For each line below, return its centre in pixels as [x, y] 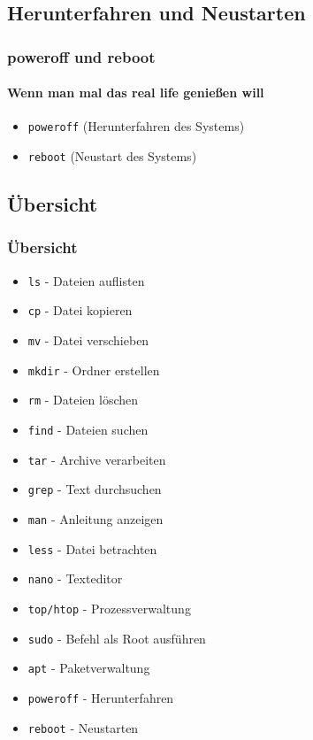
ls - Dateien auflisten [86, 280]
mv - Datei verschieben [88, 340]
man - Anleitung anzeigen [95, 518]
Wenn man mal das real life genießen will [136, 92]
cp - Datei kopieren [80, 310]
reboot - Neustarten [83, 727]
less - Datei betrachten [92, 548]
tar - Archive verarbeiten [97, 459]
